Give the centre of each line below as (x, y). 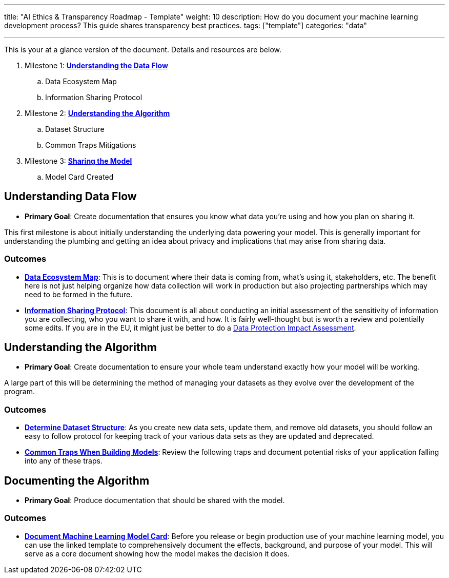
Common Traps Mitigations (91, 145)
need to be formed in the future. (79, 294)
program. (20, 392)
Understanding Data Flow (70, 197)
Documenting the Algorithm (77, 480)
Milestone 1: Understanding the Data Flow (96, 65)
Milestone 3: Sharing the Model (78, 161)
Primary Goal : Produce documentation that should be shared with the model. (155, 500)
